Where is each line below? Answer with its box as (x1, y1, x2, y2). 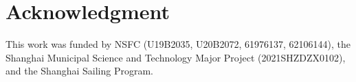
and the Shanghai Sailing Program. (5, 64, 153, 78)
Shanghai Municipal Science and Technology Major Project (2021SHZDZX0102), (5, 50, 346, 64)
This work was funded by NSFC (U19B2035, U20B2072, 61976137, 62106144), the (5, 37, 351, 51)
